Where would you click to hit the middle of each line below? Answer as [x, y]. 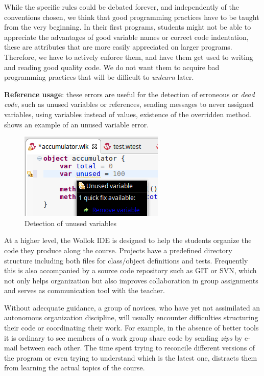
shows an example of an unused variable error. [77, 124]
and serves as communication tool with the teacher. [85, 290]
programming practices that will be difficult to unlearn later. [99, 77]
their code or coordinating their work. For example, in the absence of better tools [131, 328]
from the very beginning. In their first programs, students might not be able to [128, 27]
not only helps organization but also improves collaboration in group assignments [131, 280]
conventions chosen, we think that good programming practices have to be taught [132, 17]
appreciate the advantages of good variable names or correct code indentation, [126, 37]
